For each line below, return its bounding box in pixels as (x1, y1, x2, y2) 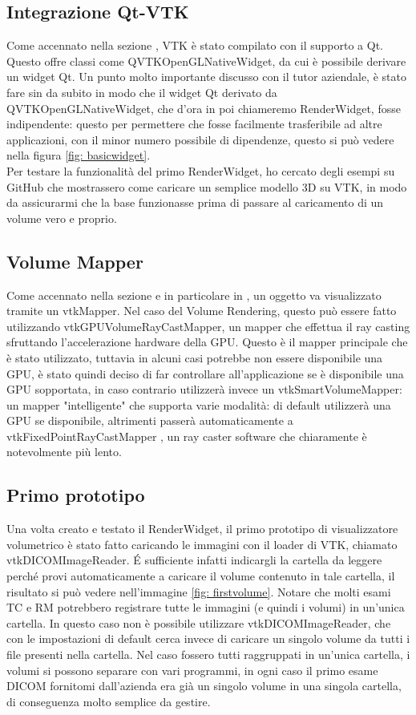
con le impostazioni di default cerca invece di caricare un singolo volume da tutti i (6, 630, 410, 647)
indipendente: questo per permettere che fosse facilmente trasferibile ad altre (6, 115, 382, 132)
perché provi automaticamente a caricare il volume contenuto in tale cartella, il (6, 568, 395, 584)
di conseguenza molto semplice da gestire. (6, 693, 211, 709)
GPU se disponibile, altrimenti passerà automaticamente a (6, 412, 293, 429)
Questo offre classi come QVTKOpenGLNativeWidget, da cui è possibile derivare (6, 52, 406, 69)
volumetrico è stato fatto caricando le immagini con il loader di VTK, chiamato (6, 535, 398, 552)
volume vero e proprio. (6, 209, 117, 226)
